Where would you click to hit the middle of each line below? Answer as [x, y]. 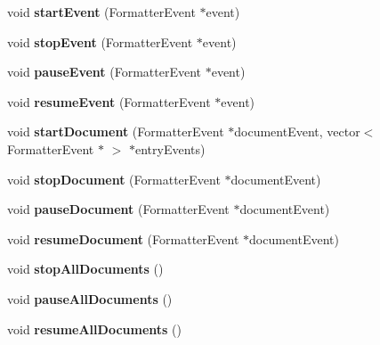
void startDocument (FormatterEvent [116, 131]
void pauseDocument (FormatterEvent [118, 209]
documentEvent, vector [297, 131]
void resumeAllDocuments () [94, 329]
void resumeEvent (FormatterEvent [109, 101]
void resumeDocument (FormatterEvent [123, 238]
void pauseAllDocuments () [90, 298]
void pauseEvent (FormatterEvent [104, 72]
